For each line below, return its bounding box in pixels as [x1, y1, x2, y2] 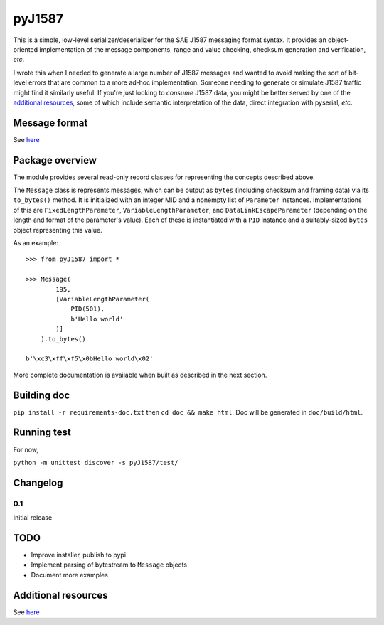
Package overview [13, 154, 97, 166]
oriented [13, 45, 38, 53]
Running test [13, 427, 71, 439]
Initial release [13, 513, 53, 522]
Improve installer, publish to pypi [31, 551, 127, 559]
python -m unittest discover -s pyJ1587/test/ [13, 459, 178, 466]
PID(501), [70, 305, 105, 313]
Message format [13, 117, 88, 129]
